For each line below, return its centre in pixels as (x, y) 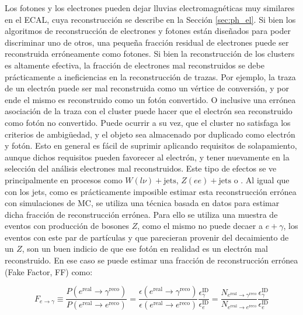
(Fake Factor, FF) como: (49, 271)
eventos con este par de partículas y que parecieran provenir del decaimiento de (147, 237)
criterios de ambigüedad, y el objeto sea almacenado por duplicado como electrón (150, 134)
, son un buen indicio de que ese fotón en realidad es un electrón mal (145, 249)
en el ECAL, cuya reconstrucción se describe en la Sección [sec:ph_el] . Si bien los (150, 19)
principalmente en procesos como (64, 179)
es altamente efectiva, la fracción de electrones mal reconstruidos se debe (135, 65)
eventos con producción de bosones (67, 226)
